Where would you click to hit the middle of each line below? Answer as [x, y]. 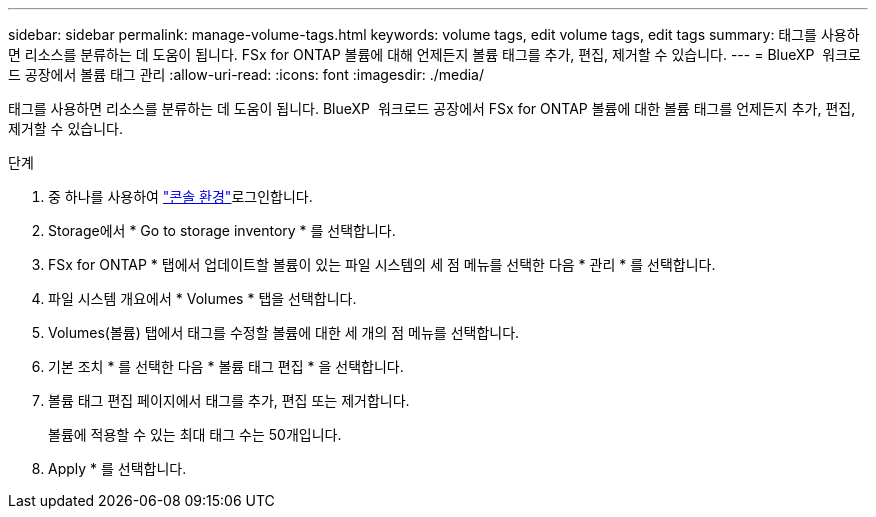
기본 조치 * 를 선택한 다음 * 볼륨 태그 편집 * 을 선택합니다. [226, 366]
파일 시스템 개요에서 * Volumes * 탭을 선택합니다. [202, 298]
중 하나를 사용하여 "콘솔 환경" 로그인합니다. [180, 196]
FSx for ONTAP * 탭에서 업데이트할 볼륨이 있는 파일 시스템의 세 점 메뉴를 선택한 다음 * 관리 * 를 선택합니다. [382, 264]
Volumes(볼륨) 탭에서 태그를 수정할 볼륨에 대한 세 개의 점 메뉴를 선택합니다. [284, 332]
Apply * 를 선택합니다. [117, 468]
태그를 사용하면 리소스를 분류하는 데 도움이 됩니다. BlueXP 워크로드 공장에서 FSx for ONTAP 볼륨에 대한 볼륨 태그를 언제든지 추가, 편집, [432, 108]
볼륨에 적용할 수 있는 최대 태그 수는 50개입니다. [195, 434]
